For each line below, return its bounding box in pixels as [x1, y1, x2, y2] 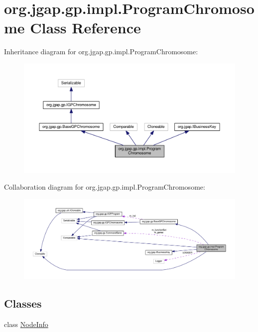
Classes [4, 296, 42, 311]
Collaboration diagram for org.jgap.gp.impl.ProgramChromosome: [4, 182, 205, 192]
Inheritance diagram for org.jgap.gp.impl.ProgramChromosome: [4, 46, 198, 57]
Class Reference [30, 17, 141, 38]
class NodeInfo [4, 319, 48, 329]
